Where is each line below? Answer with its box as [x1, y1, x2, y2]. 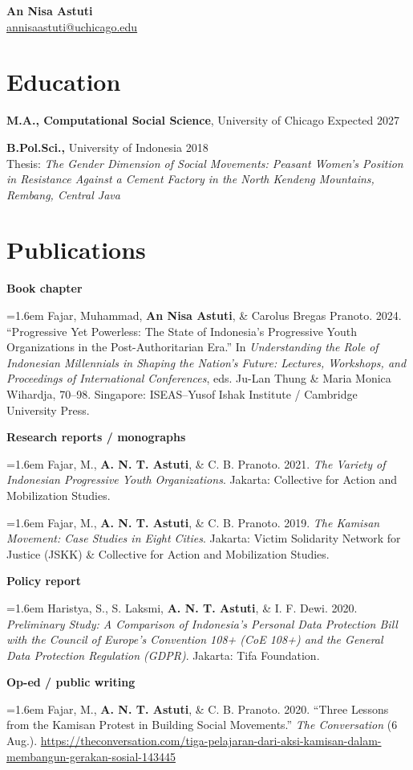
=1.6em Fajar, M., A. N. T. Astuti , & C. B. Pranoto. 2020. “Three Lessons [6, 700, 389, 717]
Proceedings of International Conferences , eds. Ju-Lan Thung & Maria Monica [6, 370, 391, 387]
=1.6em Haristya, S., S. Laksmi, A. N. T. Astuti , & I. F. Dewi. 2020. [6, 599, 358, 616]
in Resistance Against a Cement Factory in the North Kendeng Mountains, [6, 170, 375, 187]
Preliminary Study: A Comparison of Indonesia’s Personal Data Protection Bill [6, 615, 398, 632]
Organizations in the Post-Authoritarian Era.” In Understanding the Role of [6, 338, 379, 355]
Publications [6, 233, 146, 266]
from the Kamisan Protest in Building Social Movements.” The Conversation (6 [6, 716, 398, 733]
